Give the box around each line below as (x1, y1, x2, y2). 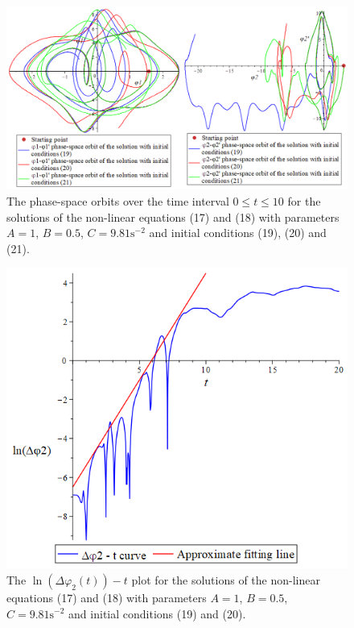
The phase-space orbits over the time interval (6, 192, 229, 209)
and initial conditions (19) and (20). (68, 605, 246, 622)
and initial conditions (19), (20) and (149, 224, 327, 241)
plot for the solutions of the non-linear (131, 571, 320, 588)
